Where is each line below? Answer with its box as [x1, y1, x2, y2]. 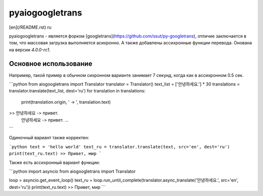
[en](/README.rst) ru [9, 24, 52, 30]
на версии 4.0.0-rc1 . [9, 47, 51, 53]
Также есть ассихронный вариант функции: [9, 160, 100, 165]
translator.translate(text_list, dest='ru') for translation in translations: [9, 88, 146, 94]
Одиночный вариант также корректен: [9, 135, 90, 141]
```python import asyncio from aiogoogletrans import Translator [9, 168, 136, 174]
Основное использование [9, 59, 93, 68]
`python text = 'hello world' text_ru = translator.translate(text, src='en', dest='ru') [9, 144, 230, 149]
